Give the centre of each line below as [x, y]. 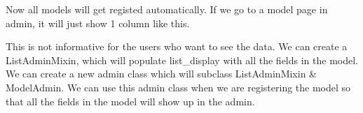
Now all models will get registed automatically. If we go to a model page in [167, 9]
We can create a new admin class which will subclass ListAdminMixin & [161, 74]
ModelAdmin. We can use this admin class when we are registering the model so [178, 87]
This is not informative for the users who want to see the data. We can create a [177, 46]
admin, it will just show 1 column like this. [98, 23]
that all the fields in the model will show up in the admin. [130, 101]
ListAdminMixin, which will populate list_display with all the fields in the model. [182, 60]
